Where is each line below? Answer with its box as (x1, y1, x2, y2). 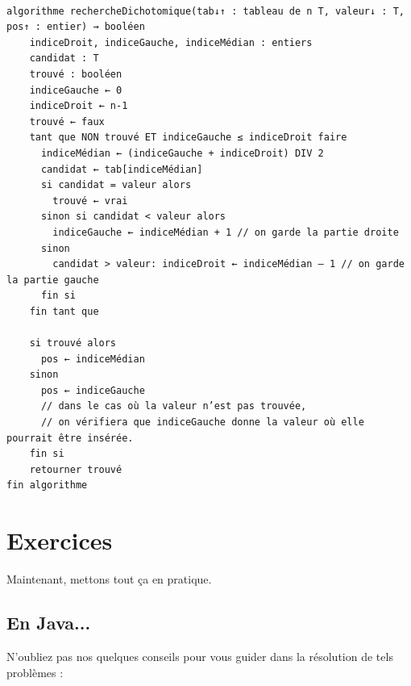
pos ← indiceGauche (40, 384, 145, 396)
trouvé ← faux (29, 115, 105, 128)
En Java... (6, 610, 91, 635)
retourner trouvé (29, 463, 122, 475)
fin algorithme (6, 479, 88, 491)
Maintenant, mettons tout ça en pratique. (6, 571, 212, 588)
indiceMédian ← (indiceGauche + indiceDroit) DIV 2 (40, 147, 324, 159)
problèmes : (6, 663, 64, 680)
